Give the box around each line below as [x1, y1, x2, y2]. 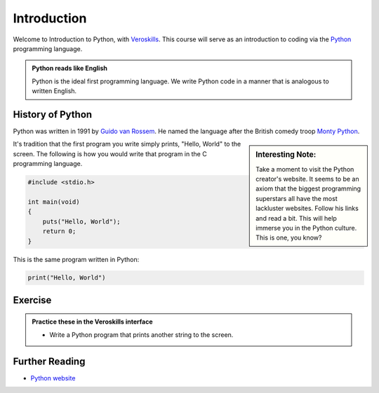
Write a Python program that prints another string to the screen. [49, 330, 234, 339]
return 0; [42, 228, 77, 235]
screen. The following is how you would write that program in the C [13, 149, 207, 158]
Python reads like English [32, 64, 108, 73]
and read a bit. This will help [255, 214, 337, 222]
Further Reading [13, 355, 86, 367]
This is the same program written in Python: [13, 255, 140, 263]
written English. [32, 87, 77, 95]
